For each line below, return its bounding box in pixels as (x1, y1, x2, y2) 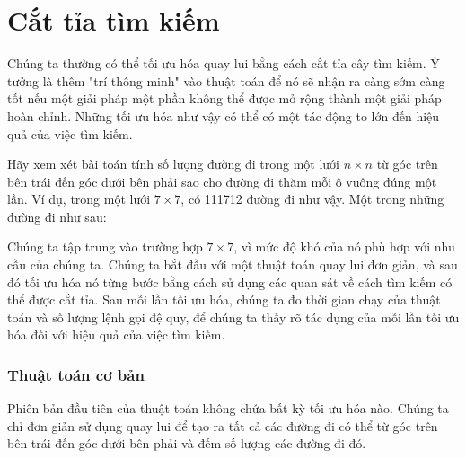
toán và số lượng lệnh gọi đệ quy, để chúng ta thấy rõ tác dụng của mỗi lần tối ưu (7, 307, 460, 326)
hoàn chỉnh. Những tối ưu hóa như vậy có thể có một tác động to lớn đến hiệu (7, 106, 440, 125)
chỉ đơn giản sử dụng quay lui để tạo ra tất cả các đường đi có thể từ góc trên (7, 416, 438, 435)
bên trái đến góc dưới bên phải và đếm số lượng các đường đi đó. (7, 434, 366, 453)
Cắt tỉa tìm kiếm (7, 2, 220, 39)
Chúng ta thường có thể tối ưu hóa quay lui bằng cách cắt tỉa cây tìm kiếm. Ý (7, 54, 440, 73)
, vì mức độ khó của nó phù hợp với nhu (233, 237, 455, 256)
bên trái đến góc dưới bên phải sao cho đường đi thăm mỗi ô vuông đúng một (7, 172, 437, 190)
